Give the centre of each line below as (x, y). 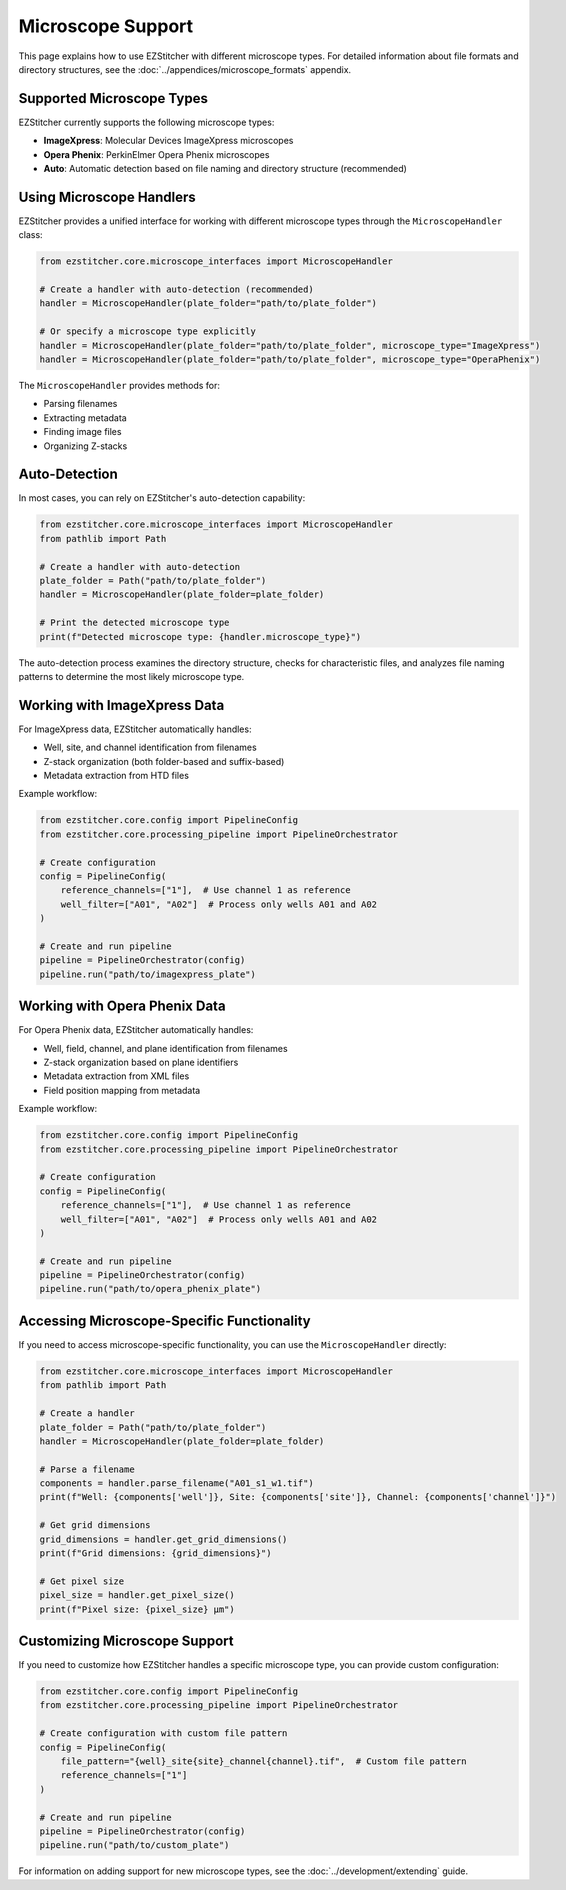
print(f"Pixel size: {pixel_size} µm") (137, 1609)
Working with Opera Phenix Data (122, 1006)
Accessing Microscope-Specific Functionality (164, 1320)
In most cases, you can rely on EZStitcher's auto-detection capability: (162, 498)
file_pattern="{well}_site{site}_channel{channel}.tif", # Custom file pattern (263, 1761)
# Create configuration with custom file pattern (163, 1733)
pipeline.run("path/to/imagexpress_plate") (148, 974)
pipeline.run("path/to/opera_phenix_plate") (150, 1289)
